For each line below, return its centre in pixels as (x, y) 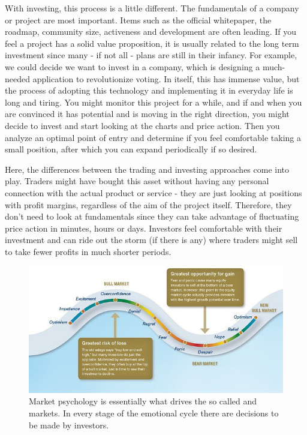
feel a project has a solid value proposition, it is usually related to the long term (152, 43)
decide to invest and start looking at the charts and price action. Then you (142, 125)
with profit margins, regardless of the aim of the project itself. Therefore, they (148, 204)
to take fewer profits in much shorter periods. (88, 251)
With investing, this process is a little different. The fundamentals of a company (152, 8)
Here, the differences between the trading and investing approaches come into (147, 169)
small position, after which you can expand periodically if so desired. (131, 149)
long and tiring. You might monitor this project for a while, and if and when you (153, 102)
